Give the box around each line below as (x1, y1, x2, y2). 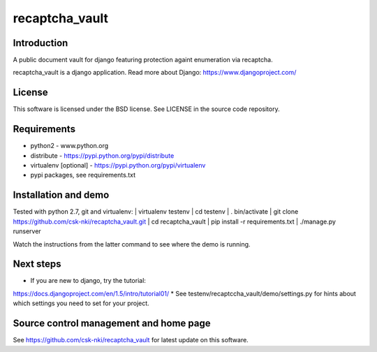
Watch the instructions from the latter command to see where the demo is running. (13, 240, 251, 248)
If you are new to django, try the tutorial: (30, 277, 147, 285)
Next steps (13, 258, 61, 270)
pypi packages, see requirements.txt (30, 171, 136, 179)
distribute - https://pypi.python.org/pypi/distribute (30, 151, 175, 160)
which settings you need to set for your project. (13, 299, 149, 307)
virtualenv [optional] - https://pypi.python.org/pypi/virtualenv (30, 161, 206, 170)
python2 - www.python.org (30, 142, 109, 150)
